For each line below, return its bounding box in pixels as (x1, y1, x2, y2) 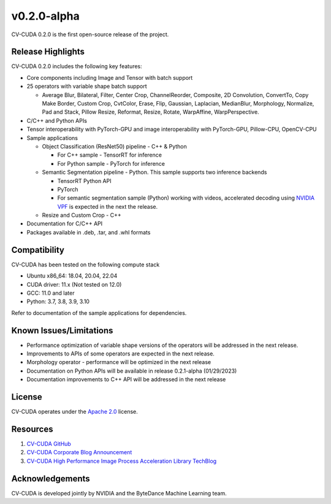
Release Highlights (11, 47, 85, 57)
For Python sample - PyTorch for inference (57, 160, 165, 167)
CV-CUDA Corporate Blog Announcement (26, 449, 132, 456)
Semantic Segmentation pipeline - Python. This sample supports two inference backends (42, 169, 267, 176)
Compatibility (11, 244, 64, 255)
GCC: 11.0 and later (26, 289, 75, 297)
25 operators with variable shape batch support (26, 83, 147, 90)
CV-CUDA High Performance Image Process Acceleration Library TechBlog (26, 457, 217, 465)
